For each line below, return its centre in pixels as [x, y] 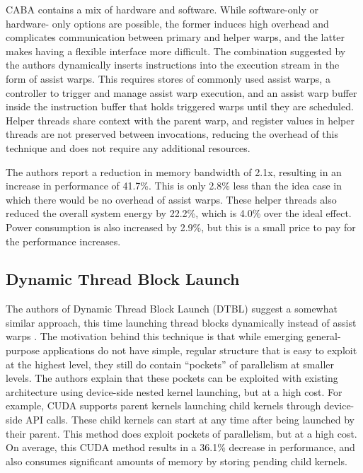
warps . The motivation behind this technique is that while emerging [155, 336]
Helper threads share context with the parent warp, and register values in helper [180, 120]
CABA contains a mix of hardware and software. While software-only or [162, 9]
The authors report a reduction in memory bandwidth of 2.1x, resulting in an [174, 171]
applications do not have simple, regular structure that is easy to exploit [200, 350]
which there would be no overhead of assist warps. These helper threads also [171, 199]
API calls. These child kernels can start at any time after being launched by [190, 420]
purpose [23, 350]
